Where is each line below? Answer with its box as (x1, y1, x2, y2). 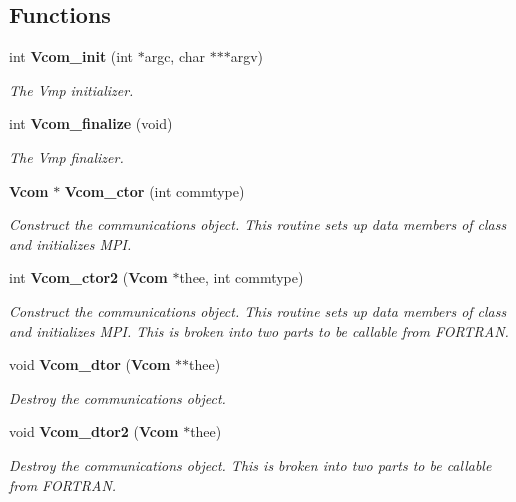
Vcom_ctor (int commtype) (64, 180, 245, 201)
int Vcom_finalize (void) (9, 113, 173, 134)
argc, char (144, 46, 206, 67)
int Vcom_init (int (9, 46, 133, 67)
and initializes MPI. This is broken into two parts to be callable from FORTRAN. (9, 320, 509, 341)
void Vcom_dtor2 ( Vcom (9, 421, 179, 442)
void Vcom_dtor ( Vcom (9, 354, 171, 375)
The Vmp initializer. (9, 79, 134, 100)
